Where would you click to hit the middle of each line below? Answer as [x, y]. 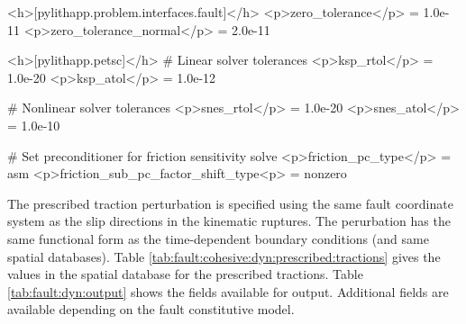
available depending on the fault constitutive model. [151, 309]
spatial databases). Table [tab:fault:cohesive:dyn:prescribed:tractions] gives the [224, 256]
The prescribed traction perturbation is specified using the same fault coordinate [230, 203]
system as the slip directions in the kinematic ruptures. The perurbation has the [229, 221]
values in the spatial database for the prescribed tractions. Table [185, 274]
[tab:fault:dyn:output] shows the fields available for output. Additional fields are [228, 291]
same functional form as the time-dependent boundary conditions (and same [218, 238]
